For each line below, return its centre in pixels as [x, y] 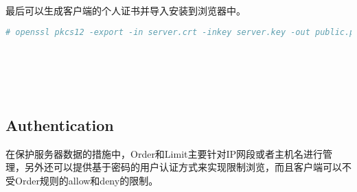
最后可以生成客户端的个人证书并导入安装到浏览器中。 [126, 10]
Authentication [60, 124]
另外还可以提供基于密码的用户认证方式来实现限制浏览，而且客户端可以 [183, 167]
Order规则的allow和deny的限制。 [87, 180]
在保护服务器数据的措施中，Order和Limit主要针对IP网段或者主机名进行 [164, 153]
